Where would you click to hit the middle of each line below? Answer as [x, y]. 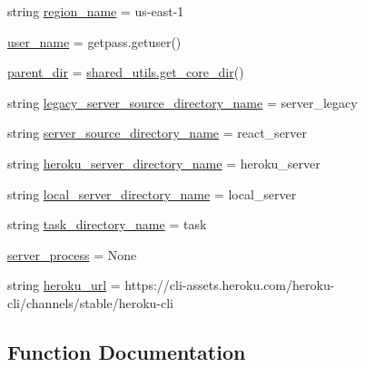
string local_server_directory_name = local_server [152, 193]
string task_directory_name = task [107, 224]
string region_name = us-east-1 [96, 11]
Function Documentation [127, 351]
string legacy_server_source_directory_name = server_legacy [182, 102]
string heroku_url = [64, 285]
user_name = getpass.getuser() [94, 41]
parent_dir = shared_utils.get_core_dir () [126, 72]
